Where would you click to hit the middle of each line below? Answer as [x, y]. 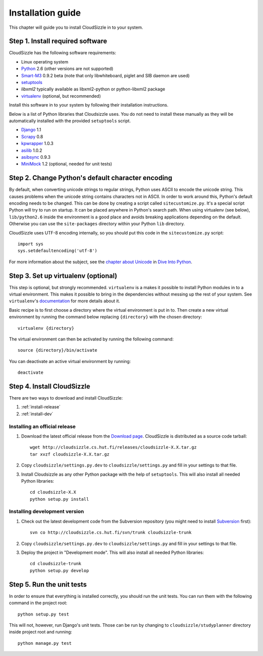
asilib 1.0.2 [32, 150]
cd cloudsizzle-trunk [56, 564]
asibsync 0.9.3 [36, 157]
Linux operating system [45, 62]
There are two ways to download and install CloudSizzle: [66, 398]
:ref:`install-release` [41, 407]
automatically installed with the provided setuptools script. [70, 121]
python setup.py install [59, 499]
